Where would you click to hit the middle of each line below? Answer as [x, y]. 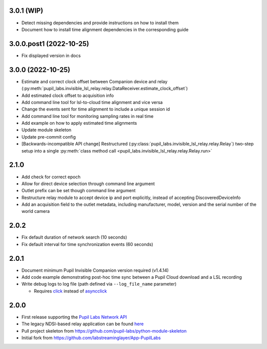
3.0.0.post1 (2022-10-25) [49, 44]
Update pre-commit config [49, 137]
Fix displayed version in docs [51, 55]
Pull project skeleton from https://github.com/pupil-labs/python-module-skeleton [104, 331]
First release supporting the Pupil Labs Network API [74, 317]
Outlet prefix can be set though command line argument [79, 191]
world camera [36, 211]
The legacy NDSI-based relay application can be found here [83, 324]
